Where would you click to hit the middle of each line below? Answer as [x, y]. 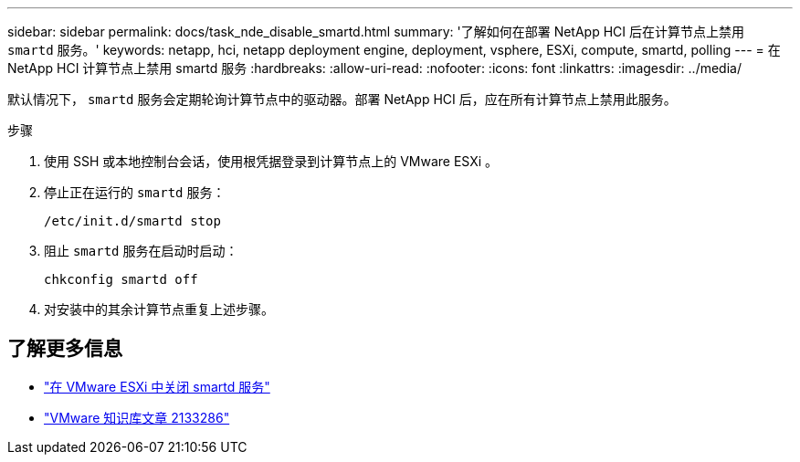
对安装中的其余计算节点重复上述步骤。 [159, 309]
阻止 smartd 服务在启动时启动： [141, 251]
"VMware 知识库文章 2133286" [137, 417]
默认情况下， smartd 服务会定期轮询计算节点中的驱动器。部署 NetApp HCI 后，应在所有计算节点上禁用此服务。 [342, 99]
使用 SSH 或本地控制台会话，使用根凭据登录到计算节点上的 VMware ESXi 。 [271, 161]
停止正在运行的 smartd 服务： [135, 192]
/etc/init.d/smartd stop [132, 221]
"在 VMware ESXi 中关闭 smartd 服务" [157, 386]
